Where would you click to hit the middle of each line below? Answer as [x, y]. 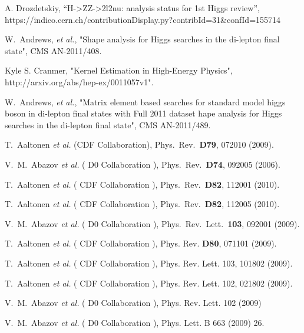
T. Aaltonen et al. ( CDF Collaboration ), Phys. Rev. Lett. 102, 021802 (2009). [149, 283]
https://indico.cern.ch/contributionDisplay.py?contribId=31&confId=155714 [143, 19]
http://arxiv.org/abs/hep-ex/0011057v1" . [79, 81]
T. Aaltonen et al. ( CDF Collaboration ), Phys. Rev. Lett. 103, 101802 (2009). [149, 263]
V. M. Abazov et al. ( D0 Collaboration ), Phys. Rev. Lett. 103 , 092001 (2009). [152, 223]
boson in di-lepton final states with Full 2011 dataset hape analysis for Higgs [143, 113]
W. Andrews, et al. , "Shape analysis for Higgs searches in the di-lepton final [142, 39]
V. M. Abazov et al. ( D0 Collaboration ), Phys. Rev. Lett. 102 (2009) [133, 303]
